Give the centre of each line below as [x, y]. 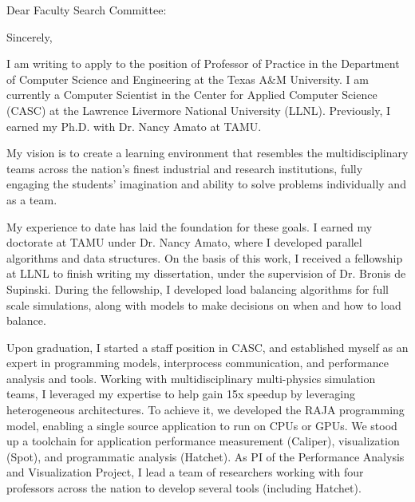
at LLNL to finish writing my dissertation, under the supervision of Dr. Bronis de [206, 273]
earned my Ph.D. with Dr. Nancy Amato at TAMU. [134, 126]
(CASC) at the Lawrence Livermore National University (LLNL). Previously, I [199, 110]
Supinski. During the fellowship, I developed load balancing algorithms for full [198, 289]
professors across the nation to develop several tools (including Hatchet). [184, 488]
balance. [26, 320]
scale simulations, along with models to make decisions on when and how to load [204, 304]
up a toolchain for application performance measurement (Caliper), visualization [203, 441]
